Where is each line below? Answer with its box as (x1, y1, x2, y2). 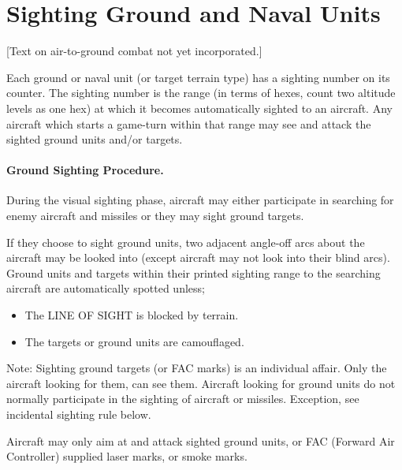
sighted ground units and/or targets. (6, 131, 183, 147)
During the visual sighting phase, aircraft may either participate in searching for (6, 192, 394, 208)
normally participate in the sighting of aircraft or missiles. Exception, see (6, 390, 359, 407)
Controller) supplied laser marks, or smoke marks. (6, 448, 248, 464)
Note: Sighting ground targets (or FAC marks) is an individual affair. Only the (6, 360, 387, 376)
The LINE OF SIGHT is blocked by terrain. (24, 307, 239, 323)
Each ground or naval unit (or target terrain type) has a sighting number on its (6, 69, 390, 85)
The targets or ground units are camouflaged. (24, 333, 244, 349)
